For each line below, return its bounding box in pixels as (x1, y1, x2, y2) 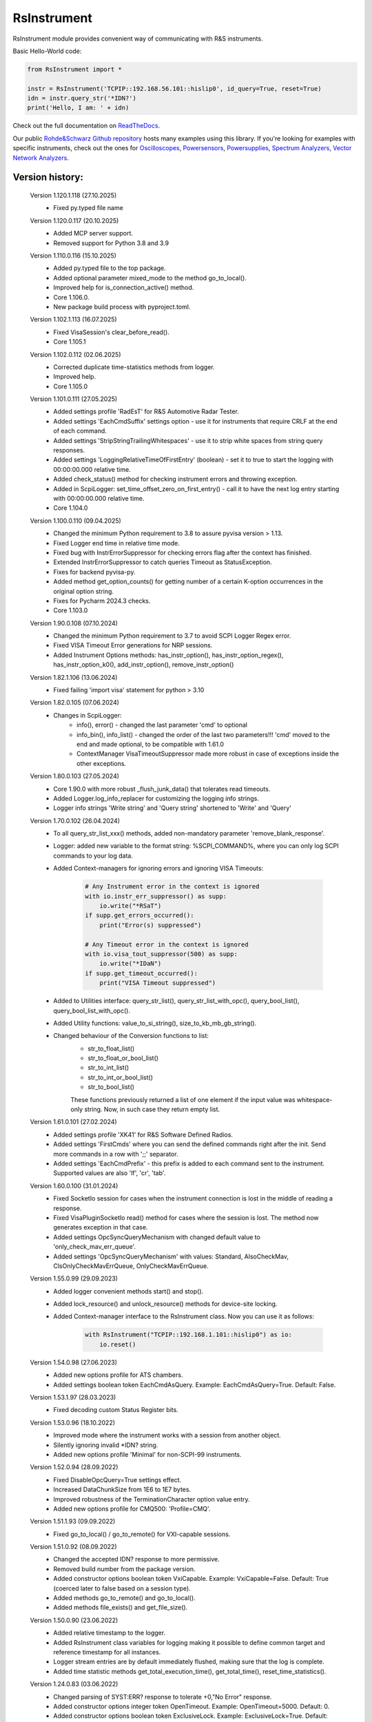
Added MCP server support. (53, 229, 134, 238)
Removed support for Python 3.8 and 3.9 (53, 238, 169, 247)
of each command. (53, 427, 107, 435)
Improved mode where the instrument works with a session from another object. (53, 1431, 282, 1440)
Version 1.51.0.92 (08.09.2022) (30, 1543, 117, 1551)
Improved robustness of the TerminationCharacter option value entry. (53, 1495, 250, 1503)
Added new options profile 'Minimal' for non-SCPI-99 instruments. (53, 1450, 242, 1458)
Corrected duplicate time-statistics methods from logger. (53, 362, 215, 371)
